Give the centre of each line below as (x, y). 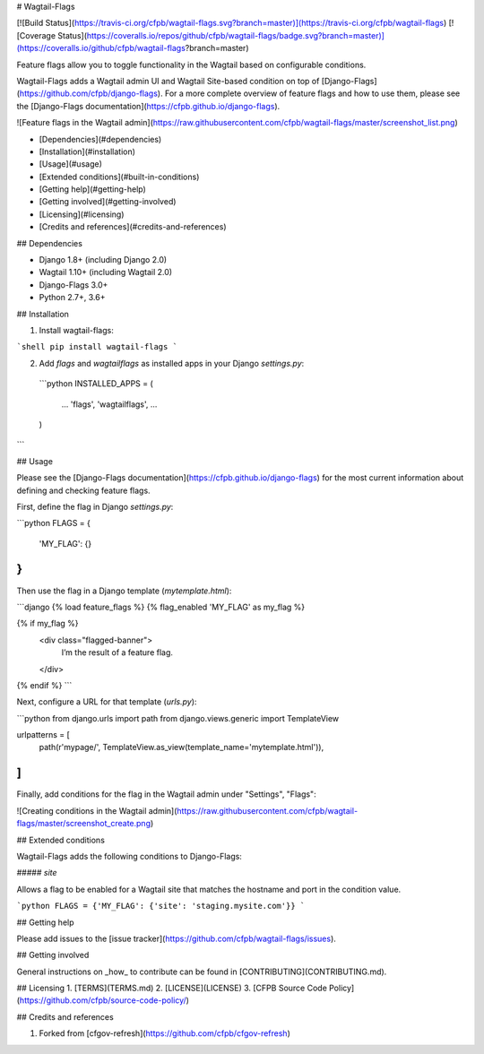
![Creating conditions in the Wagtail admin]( (97, 810)
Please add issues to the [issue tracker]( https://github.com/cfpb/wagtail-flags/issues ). (176, 938)
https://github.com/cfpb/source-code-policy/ (103, 1000)
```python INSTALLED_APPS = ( (96, 384)
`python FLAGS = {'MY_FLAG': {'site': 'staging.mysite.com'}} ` (161, 906)
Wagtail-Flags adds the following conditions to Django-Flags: (129, 856)
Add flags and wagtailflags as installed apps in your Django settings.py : (172, 363)
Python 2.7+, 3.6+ (72, 298)
